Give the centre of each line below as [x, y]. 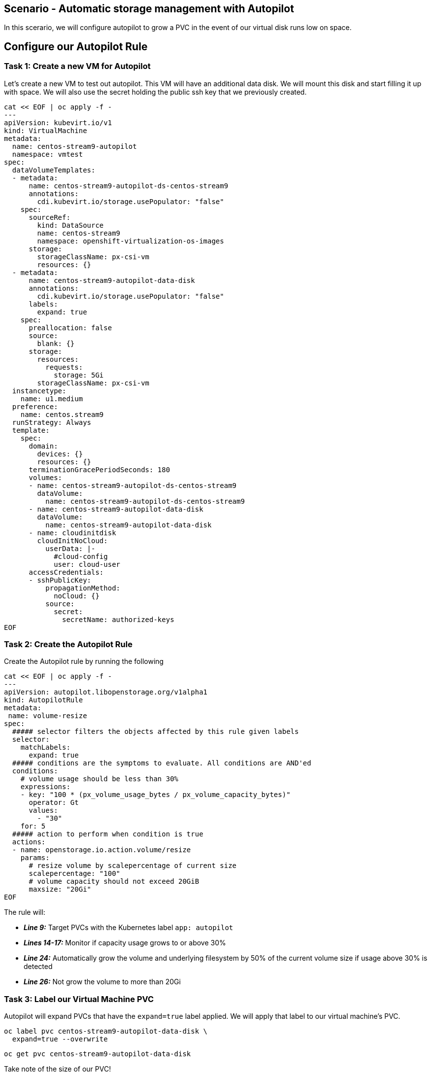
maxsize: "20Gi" [60, 889]
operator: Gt [54, 803]
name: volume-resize [48, 716]
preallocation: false [70, 328]
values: [43, 811]
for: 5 [33, 826]
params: [35, 858]
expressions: [45, 787]
